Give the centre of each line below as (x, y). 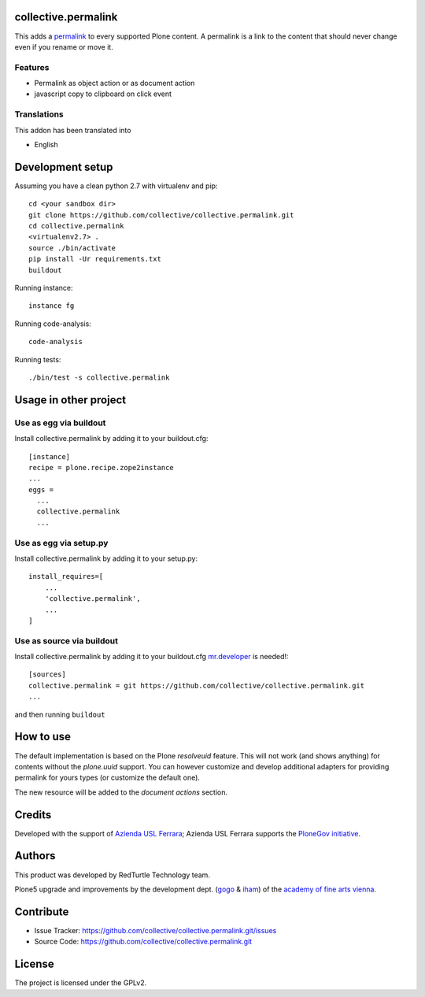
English (46, 144)
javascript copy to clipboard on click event (103, 94)
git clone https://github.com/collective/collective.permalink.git (161, 215)
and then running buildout (60, 714)
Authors (35, 856)
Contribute (42, 912)
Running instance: (44, 288)
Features (32, 67)
